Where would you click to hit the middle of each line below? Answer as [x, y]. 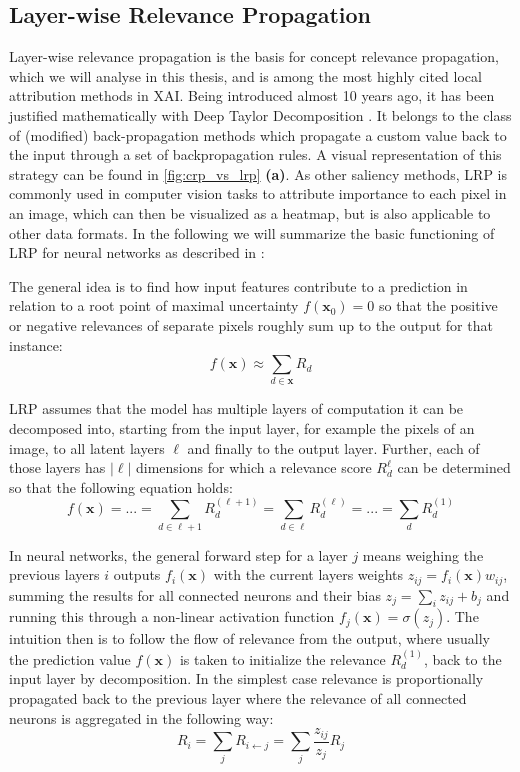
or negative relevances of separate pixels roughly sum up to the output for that [251, 324]
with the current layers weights [308, 574]
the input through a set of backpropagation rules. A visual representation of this [255, 154]
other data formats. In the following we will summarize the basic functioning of [252, 232]
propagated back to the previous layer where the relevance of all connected [238, 697]
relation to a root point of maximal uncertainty [154, 305]
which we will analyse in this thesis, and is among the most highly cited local [245, 75]
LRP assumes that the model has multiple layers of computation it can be [236, 408]
